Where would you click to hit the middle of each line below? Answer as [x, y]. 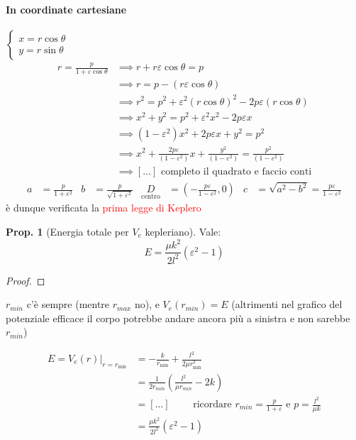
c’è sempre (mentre [68, 304]
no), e [147, 304]
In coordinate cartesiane [66, 9]
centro [151, 196]
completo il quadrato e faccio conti [236, 171]
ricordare [212, 405]
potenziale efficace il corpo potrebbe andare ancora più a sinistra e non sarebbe [178, 318]
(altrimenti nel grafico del [287, 304]
